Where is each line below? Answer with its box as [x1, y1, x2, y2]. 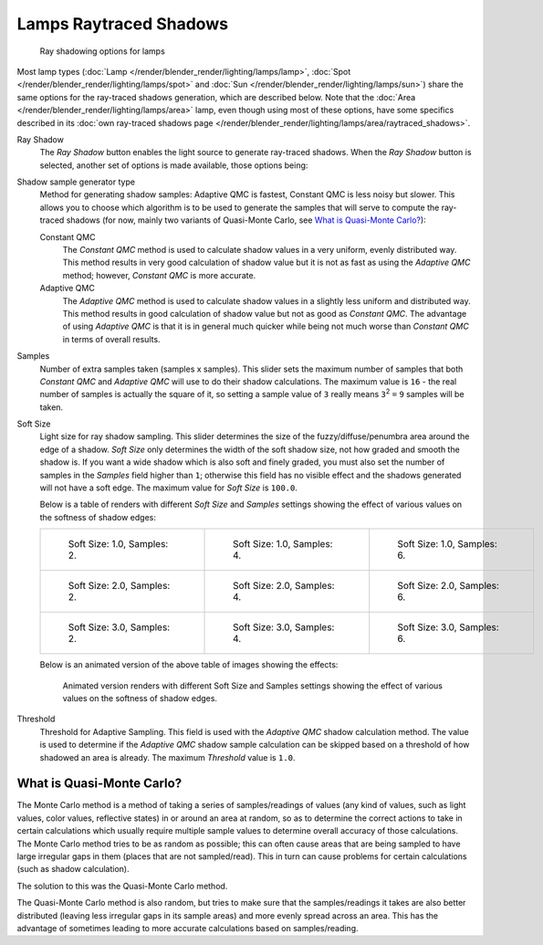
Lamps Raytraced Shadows [16, 14, 228, 34]
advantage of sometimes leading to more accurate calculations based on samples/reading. [16, 922, 360, 933]
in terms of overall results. [62, 333, 161, 344]
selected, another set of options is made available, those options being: [39, 160, 308, 171]
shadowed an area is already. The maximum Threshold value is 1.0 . [39, 751, 296, 762]
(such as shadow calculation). [16, 864, 130, 875]
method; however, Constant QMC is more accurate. [62, 269, 256, 280]
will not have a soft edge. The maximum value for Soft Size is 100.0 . [39, 482, 298, 493]
